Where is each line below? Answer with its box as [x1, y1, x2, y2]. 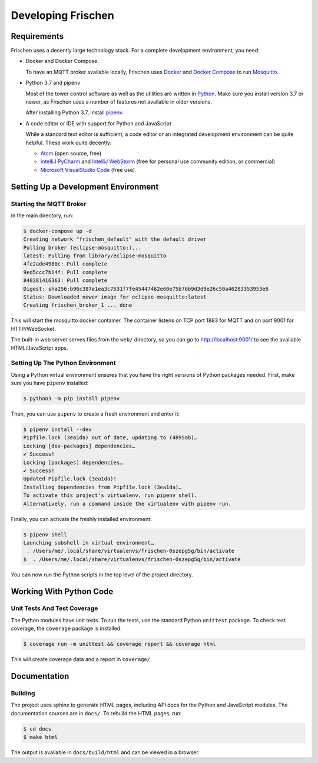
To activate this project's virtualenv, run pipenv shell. [23, 492, 197, 499]
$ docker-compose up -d [23, 227, 92, 234]
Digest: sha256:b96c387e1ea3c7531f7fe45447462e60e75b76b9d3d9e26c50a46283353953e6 [23, 286, 269, 292]
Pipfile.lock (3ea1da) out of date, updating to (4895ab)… [23, 434, 197, 441]
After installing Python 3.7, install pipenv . [25, 109, 124, 116]
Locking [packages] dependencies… [23, 459, 123, 466]
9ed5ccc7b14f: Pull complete [23, 268, 108, 276]
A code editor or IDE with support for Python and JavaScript [25, 120, 172, 127]
